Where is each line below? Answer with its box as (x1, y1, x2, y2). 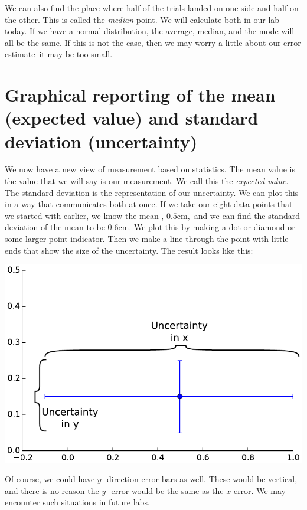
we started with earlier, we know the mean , (5, 209, 164, 221)
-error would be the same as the (108, 484, 224, 496)
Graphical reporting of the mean (5, 83, 276, 107)
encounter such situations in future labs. (5, 496, 150, 508)
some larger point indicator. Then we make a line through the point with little (5, 233, 289, 245)
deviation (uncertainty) (5, 129, 198, 153)
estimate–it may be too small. (5, 48, 113, 60)
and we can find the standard (194, 209, 301, 221)
